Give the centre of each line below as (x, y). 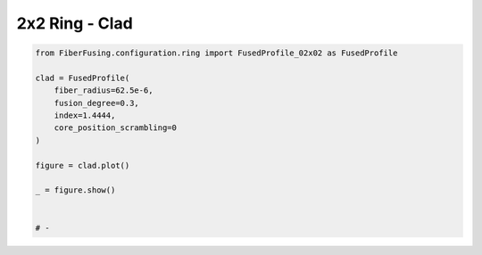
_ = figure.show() (75, 190)
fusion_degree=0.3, (97, 103)
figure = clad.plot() (83, 165)
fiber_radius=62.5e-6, (104, 90)
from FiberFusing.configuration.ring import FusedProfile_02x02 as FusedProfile (216, 53)
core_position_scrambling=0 (116, 128)
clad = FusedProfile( (83, 78)
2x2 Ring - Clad (75, 23)
